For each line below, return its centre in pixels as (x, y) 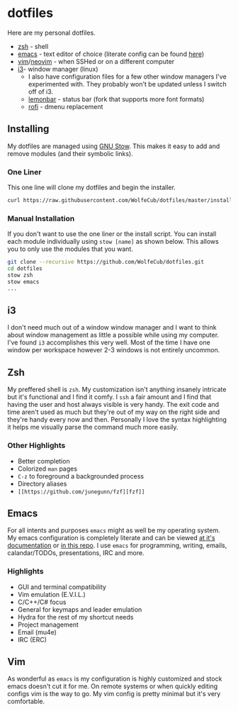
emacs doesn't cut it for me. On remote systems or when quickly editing (113, 686)
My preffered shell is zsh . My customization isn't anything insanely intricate (117, 390)
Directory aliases (42, 483)
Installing (28, 129)
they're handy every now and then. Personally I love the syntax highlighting (117, 420)
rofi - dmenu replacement (66, 106)
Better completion (44, 461)
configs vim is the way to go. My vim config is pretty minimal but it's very (114, 694)
